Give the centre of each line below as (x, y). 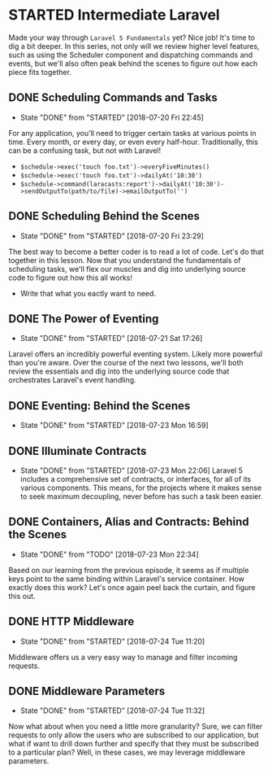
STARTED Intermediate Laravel (114, 15)
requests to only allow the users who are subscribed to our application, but (134, 735)
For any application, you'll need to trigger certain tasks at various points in (132, 133)
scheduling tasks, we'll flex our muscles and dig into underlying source (127, 269)
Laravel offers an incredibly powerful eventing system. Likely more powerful (135, 354)
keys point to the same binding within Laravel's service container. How (127, 579)
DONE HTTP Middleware (71, 621)
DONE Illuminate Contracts (78, 450)
